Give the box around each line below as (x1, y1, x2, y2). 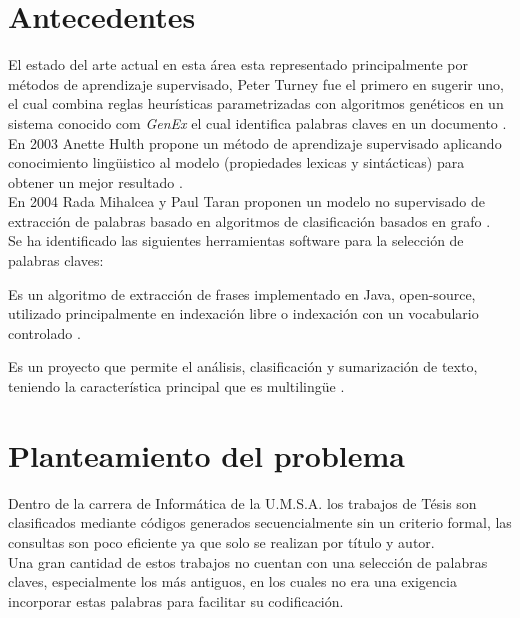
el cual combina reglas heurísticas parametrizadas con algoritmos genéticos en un (8, 93, 504, 114)
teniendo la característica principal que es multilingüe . (8, 376, 345, 397)
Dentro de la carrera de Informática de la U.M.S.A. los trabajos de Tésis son (8, 492, 477, 513)
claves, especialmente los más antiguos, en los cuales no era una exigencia (8, 571, 457, 592)
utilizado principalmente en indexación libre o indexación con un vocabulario (8, 303, 479, 324)
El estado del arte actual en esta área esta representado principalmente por (8, 54, 468, 75)
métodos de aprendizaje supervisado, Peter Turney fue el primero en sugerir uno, (8, 73, 504, 94)
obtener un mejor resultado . (8, 171, 183, 192)
